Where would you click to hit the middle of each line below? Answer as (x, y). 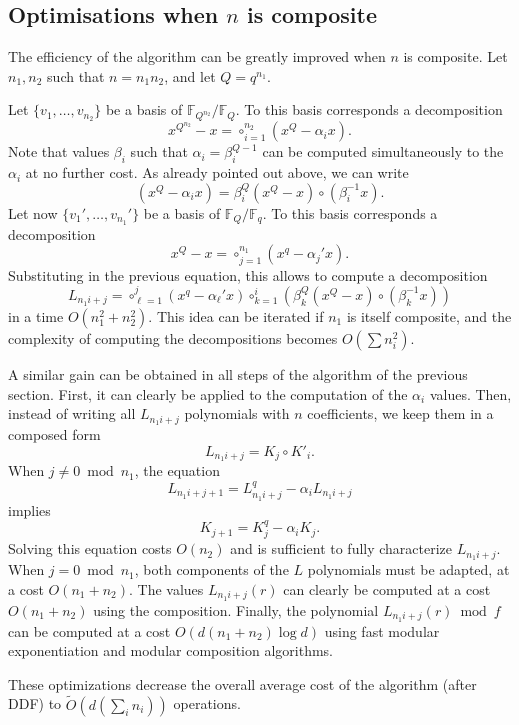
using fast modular (382, 630)
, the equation (177, 470)
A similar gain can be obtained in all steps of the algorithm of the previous (238, 373)
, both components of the (211, 569)
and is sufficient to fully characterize (341, 548)
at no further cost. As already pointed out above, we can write (217, 172)
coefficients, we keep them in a (400, 413)
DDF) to (35, 703)
